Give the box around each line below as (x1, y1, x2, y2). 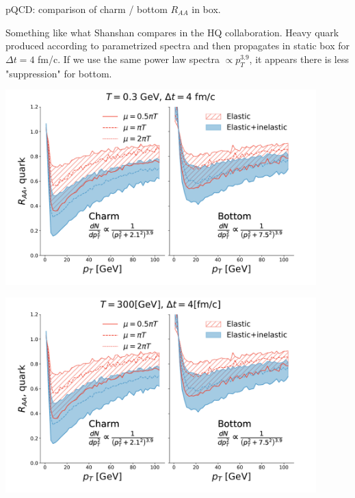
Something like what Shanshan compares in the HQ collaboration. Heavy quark (5, 25, 339, 39)
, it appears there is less (249, 51, 349, 66)
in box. (192, 2, 221, 16)
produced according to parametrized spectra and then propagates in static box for (5, 38, 350, 53)
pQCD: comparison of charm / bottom (5, 2, 168, 16)
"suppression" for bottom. (5, 66, 112, 80)
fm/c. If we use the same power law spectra (38, 51, 220, 66)
